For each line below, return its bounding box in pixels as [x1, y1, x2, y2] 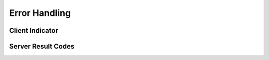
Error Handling [9, 7, 71, 18]
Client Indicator [9, 26, 58, 35]
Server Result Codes [9, 42, 75, 51]
